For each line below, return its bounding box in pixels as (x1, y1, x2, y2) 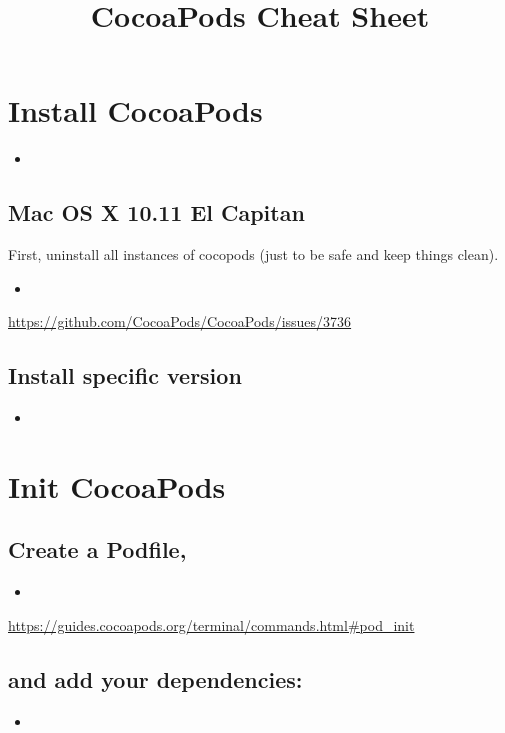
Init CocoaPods (8, 465, 226, 506)
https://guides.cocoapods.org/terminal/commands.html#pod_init (8, 614, 415, 635)
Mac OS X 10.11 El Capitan (8, 197, 305, 228)
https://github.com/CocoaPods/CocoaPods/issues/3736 (8, 311, 352, 332)
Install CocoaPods (8, 90, 263, 131)
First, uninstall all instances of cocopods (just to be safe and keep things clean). (8, 244, 499, 265)
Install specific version (8, 360, 242, 391)
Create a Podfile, (8, 534, 187, 565)
